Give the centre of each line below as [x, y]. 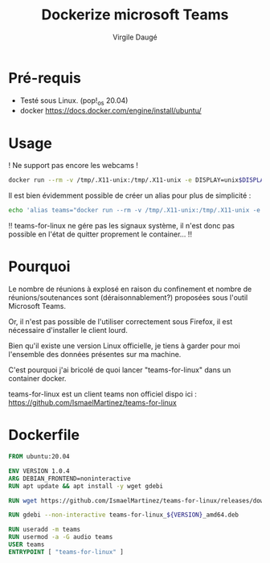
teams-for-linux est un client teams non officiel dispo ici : [102, 394]
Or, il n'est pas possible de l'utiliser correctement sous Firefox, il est [121, 322]
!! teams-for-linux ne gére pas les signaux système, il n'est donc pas [122, 226]
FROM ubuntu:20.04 [39, 457]
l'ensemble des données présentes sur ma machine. [95, 355]
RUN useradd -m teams [45, 530]
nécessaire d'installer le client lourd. [68, 331]
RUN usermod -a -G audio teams [61, 537]
